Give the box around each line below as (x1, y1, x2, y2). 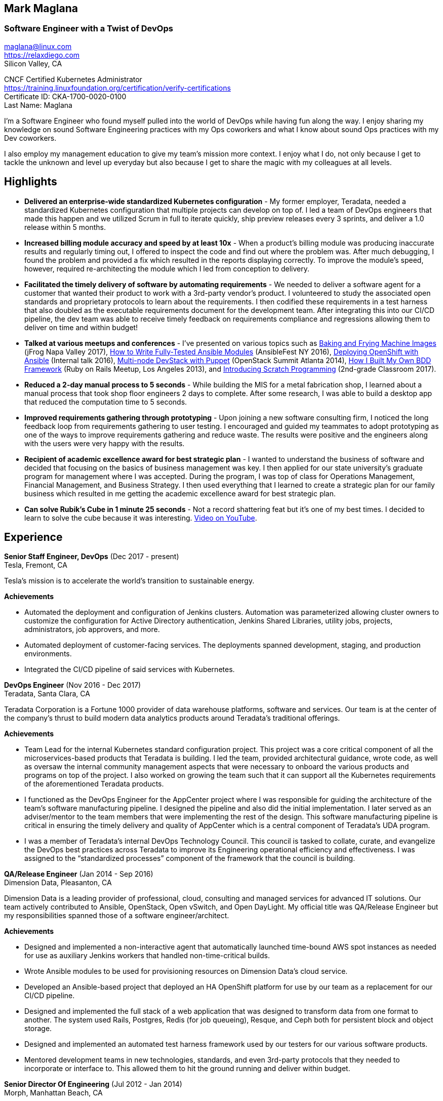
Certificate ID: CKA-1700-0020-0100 (4, 92, 127, 101)
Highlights (4, 175, 57, 188)
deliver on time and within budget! (24, 323, 138, 332)
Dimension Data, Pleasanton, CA (4, 878, 112, 887)
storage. (24, 1024, 52, 1033)
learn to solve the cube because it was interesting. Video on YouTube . (24, 513, 257, 522)
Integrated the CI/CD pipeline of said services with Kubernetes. (24, 665, 235, 674)
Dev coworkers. (4, 133, 57, 142)
